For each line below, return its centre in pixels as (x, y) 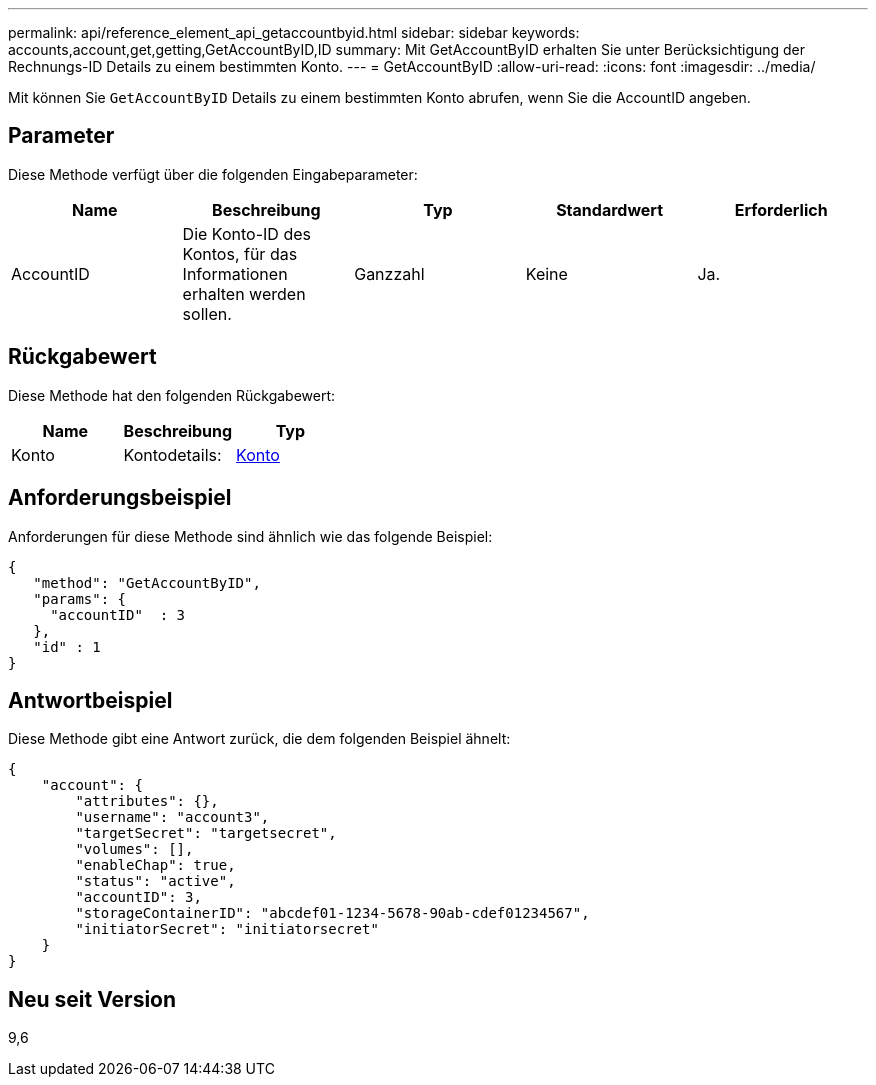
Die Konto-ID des (246, 233)
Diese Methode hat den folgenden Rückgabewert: (172, 395)
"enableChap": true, (155, 865)
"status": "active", (155, 881)
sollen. (207, 313)
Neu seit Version (92, 999)
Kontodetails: (172, 454)
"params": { (80, 598)
